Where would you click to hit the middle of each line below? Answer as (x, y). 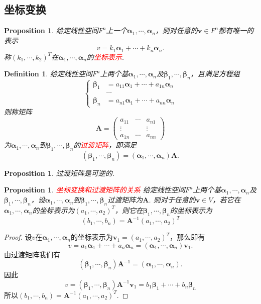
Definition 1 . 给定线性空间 (48, 74)
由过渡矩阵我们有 (32, 254)
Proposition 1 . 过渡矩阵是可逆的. (59, 173)
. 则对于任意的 (172, 200)
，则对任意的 (176, 30)
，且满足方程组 (215, 74)
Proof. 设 (18, 237)
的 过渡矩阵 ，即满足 (105, 145)
